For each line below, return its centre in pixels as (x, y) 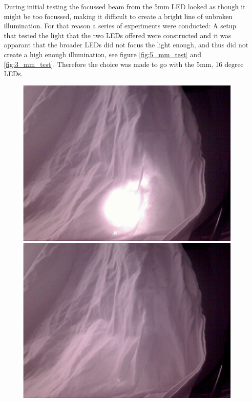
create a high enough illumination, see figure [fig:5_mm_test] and (103, 54)
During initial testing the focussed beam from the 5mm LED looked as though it (125, 6)
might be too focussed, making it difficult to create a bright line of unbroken (118, 16)
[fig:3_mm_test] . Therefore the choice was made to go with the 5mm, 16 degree (124, 64)
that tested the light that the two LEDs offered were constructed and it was (117, 35)
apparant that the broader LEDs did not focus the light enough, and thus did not (126, 45)
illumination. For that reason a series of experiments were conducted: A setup (120, 26)
